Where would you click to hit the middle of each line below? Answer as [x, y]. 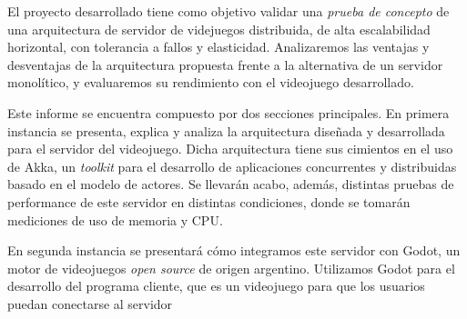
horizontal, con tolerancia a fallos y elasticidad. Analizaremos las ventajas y [218, 47]
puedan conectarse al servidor [90, 303]
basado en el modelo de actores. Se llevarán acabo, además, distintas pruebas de [231, 184]
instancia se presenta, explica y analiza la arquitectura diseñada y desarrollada [226, 130]
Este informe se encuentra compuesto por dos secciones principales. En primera [228, 112]
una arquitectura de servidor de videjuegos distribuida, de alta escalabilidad [219, 29]
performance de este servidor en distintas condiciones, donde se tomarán [209, 201]
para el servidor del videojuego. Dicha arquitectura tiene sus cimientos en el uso [230, 149]
